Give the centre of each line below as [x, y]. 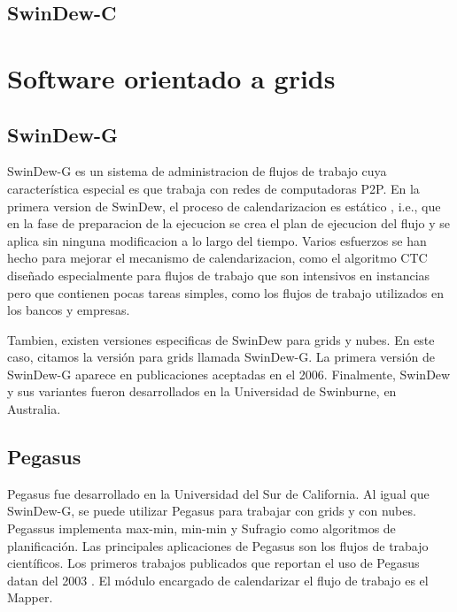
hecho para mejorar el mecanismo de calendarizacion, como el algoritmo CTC [217, 258]
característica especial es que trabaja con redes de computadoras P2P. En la [213, 188]
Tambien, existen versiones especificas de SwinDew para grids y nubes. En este [221, 339]
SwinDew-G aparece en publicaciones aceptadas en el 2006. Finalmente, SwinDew [229, 374]
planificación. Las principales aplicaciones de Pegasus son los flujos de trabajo [218, 545]
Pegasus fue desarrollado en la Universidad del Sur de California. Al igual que [218, 493]
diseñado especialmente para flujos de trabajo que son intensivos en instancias [219, 275]
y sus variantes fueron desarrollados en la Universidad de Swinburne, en [202, 391]
